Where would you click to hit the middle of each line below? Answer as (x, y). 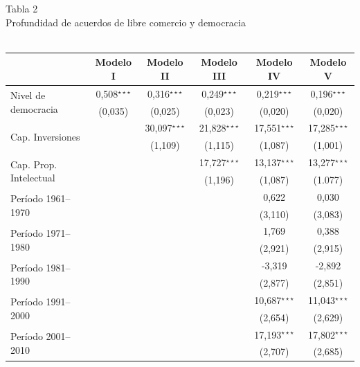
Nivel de (28, 95)
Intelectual (33, 178)
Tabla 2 (22, 8)
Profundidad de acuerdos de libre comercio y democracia (126, 22)
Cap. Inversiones (45, 136)
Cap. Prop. (34, 164)
